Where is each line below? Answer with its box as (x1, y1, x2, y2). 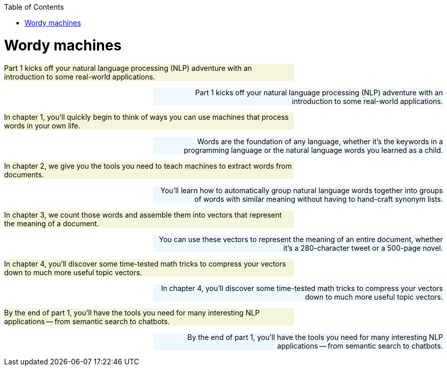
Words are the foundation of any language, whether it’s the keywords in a (197, 137, 443, 146)
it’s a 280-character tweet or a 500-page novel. (283, 243, 443, 252)
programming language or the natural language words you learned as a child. (184, 145, 443, 154)
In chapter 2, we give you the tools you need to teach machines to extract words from (4, 161, 292, 170)
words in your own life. (4, 121, 81, 130)
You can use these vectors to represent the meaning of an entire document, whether (159, 234, 443, 244)
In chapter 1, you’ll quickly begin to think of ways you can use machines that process (4, 112, 289, 121)
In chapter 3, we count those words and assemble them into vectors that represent (4, 210, 282, 219)
